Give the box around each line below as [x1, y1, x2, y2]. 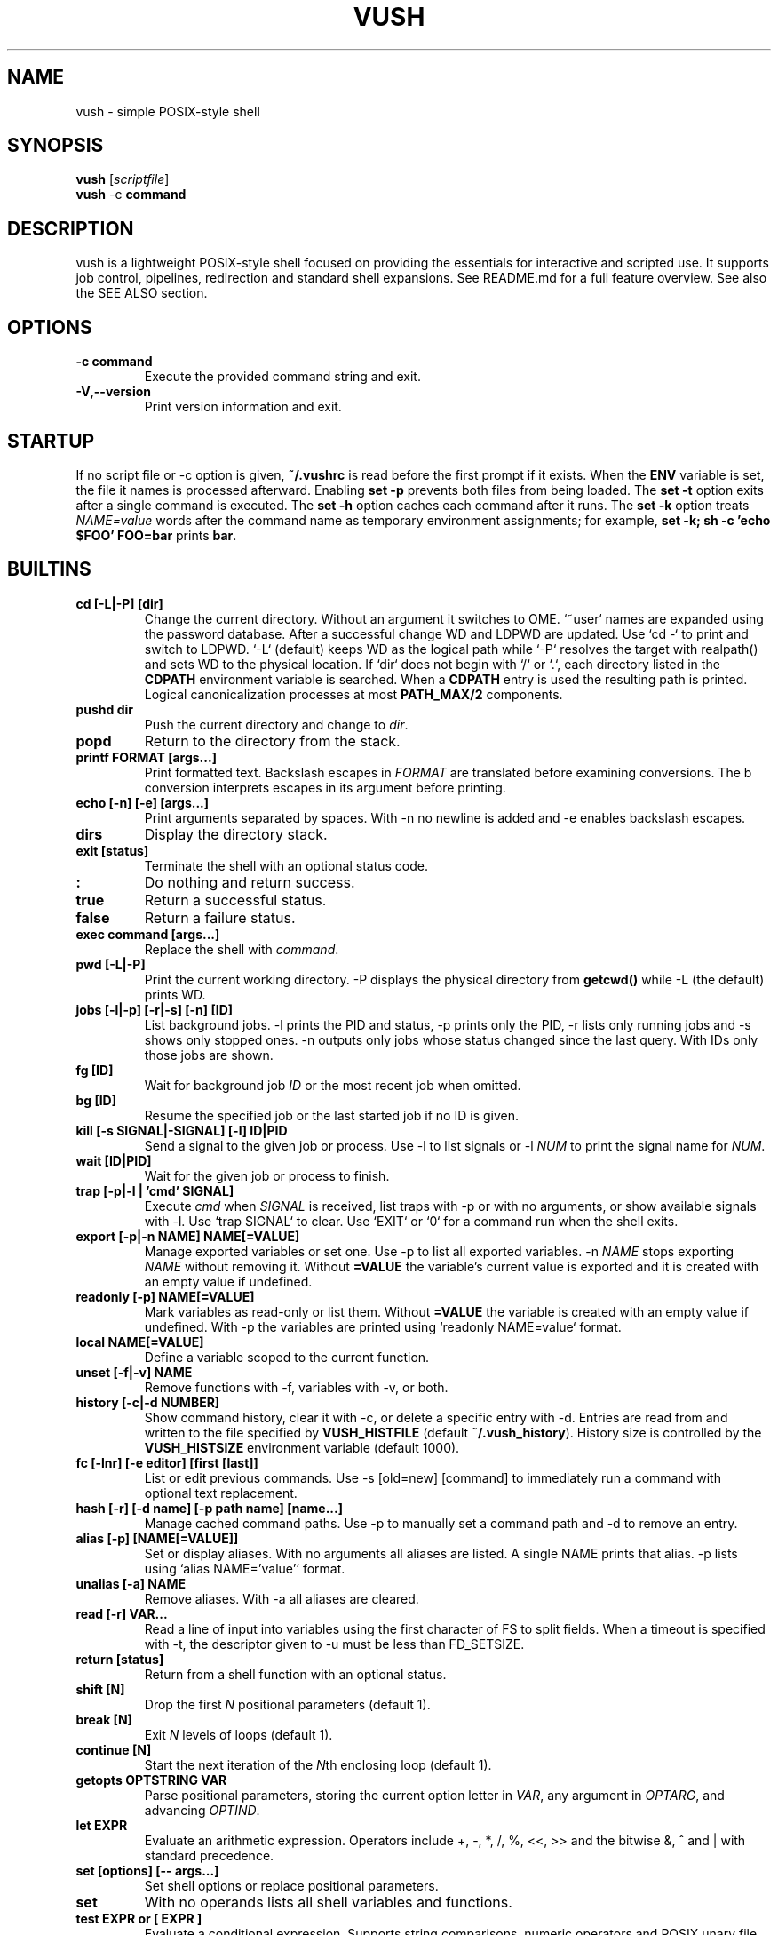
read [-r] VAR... [75, 1605, 168, 1621]
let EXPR [75, 1817, 128, 1833]
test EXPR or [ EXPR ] [75, 1910, 202, 1926]
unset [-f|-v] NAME [75, 1364, 193, 1380]
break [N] [75, 1711, 132, 1727]
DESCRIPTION [7, 217, 134, 240]
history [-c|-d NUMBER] [75, 1394, 220, 1410]
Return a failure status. [144, 908, 296, 927]
